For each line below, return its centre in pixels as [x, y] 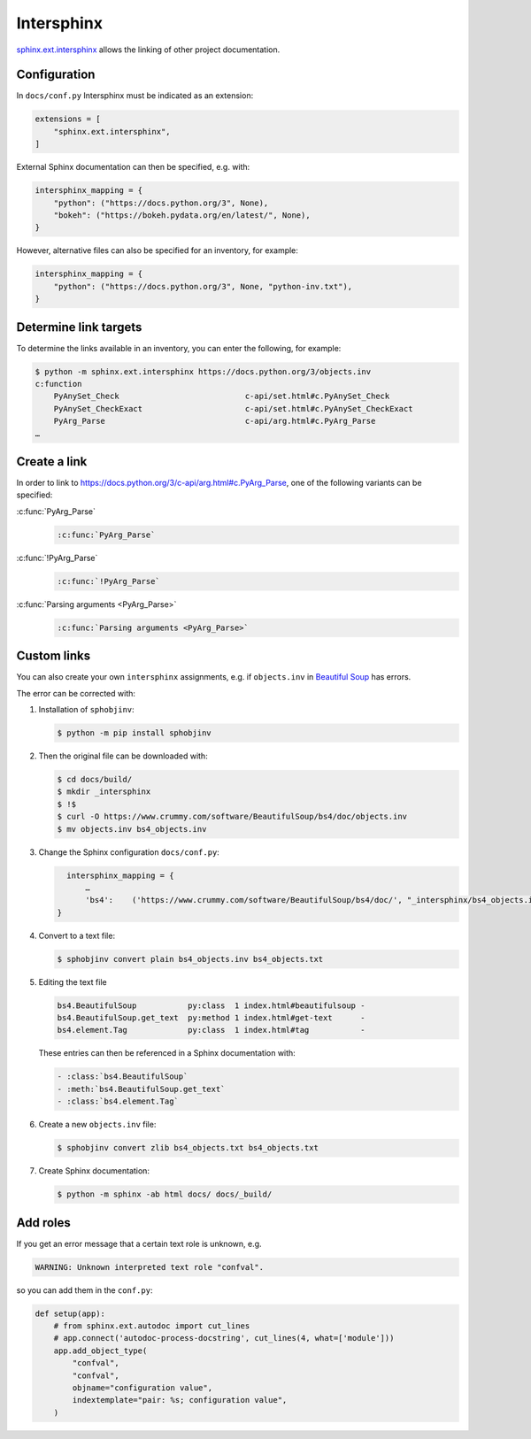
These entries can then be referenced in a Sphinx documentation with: [167, 1053]
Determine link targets [79, 327]
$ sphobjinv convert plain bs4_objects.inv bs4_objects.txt [190, 959]
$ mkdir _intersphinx [104, 792]
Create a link [52, 462]
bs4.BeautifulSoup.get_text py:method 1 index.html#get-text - [211, 1018]
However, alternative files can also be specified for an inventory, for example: [157, 250]
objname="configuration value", [142, 1388]
